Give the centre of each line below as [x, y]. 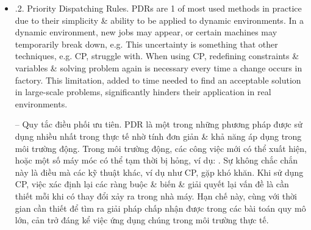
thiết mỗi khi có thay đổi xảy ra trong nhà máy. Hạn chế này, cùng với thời [156, 196]
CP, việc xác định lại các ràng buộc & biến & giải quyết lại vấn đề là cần [152, 184]
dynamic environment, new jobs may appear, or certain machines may [146, 32]
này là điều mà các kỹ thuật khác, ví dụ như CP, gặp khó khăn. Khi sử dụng [159, 172]
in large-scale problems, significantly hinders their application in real [143, 92]
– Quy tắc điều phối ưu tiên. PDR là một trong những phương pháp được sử [159, 124]
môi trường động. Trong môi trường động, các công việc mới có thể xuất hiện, [161, 148]
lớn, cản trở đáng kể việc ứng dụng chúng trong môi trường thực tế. [142, 220]
